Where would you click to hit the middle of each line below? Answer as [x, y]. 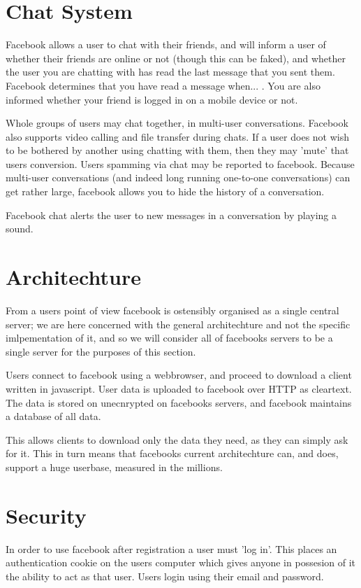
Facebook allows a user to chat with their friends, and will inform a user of [166, 44]
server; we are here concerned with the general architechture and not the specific [178, 324]
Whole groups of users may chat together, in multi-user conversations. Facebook [177, 123]
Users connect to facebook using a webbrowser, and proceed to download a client [179, 375]
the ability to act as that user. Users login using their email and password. [165, 576]
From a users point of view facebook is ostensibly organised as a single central [172, 310]
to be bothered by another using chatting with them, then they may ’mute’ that [177, 150]
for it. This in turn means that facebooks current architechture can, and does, [172, 453]
